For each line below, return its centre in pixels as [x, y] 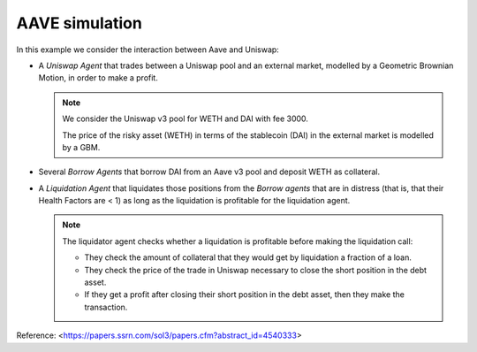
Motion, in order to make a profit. [98, 78]
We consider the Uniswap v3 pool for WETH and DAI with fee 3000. [185, 119]
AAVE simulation [79, 23]
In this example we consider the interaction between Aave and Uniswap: [148, 50]
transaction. [106, 307]
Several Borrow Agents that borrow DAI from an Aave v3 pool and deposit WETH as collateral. [209, 172]
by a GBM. [81, 147]
